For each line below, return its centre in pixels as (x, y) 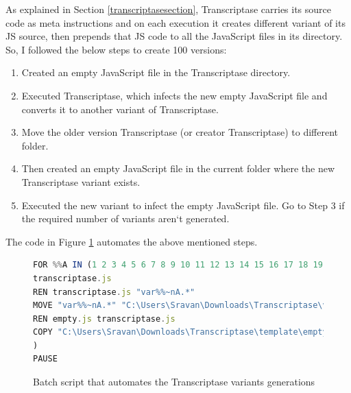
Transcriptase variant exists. (81, 181)
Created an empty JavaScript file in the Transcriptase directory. (156, 72)
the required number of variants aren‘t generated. (125, 218)
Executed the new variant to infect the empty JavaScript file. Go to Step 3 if (183, 205)
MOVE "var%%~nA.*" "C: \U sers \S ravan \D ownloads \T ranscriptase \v (180, 306)
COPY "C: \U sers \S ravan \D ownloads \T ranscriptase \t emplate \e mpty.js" (190, 332)
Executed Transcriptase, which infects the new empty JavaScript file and (174, 95)
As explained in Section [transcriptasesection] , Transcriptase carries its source (169, 9)
